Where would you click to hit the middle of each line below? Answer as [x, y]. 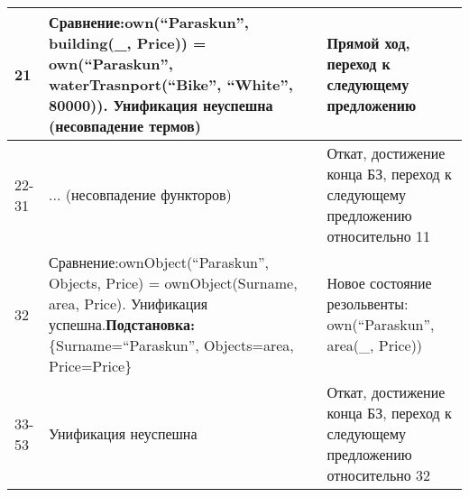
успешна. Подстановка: [122, 324]
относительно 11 [379, 236]
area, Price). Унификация [129, 304]
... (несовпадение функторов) [140, 194]
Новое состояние [379, 283]
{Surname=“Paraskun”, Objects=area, [171, 345]
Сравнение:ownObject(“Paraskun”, [159, 262]
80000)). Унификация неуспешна [161, 105]
